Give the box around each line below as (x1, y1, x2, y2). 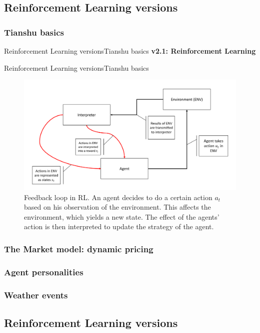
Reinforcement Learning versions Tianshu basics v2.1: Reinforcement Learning (4, 46, 256, 56)
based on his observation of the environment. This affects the (24, 202, 211, 212)
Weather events (4, 288, 68, 301)
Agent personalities (4, 265, 83, 278)
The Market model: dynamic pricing (4, 242, 153, 255)
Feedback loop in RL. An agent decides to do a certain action (24, 192, 212, 202)
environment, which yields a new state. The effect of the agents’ (24, 211, 219, 222)
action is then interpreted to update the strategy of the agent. (24, 221, 214, 232)
